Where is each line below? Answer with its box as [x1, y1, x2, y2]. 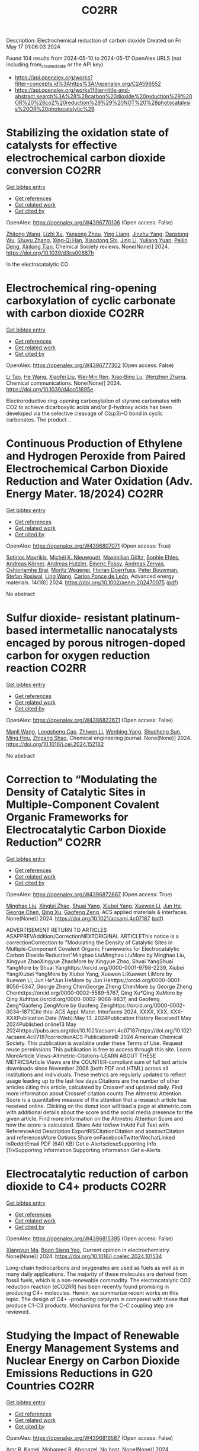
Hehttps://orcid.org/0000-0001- [103, 976, 182, 983]
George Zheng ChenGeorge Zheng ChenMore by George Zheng [36, 983, 192, 990]
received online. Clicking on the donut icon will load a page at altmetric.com [6, 1102, 191, 1109]
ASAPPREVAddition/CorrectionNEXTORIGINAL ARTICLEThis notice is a [6, 932, 179, 940]
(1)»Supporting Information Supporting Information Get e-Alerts [6, 1146, 161, 1153]
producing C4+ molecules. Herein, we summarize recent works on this [6, 1289, 179, 1296]
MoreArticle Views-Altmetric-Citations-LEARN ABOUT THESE [6, 1052, 156, 1059]
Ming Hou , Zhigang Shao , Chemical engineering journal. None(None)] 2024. [6, 734, 192, 741]
